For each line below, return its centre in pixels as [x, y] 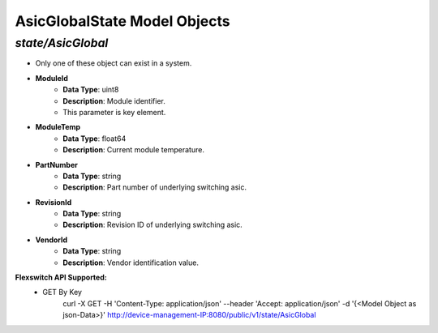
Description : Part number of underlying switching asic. [155, 187]
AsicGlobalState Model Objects [122, 21]
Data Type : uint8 [91, 90]
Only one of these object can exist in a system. [114, 63]
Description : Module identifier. [114, 100]
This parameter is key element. [114, 112]
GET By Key [62, 292]
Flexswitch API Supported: [61, 277]
